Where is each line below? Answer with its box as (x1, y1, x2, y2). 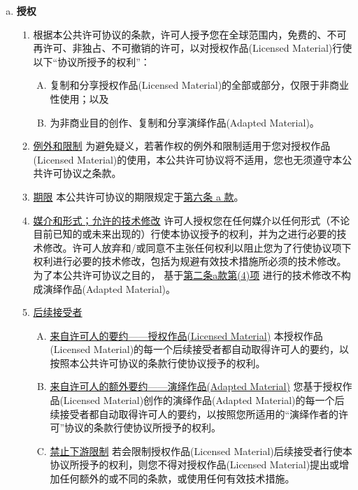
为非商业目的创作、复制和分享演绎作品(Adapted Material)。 (50, 115, 320, 129)
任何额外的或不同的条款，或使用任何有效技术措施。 (59, 471, 295, 486)
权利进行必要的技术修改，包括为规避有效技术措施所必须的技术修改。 (33, 254, 347, 268)
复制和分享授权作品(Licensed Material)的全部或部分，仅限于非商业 (50, 78, 350, 92)
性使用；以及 (50, 91, 109, 106)
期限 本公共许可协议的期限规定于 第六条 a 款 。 (33, 189, 244, 203)
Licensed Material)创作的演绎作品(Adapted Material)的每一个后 (63, 393, 345, 408)
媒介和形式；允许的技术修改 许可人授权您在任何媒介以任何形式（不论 (33, 212, 350, 227)
